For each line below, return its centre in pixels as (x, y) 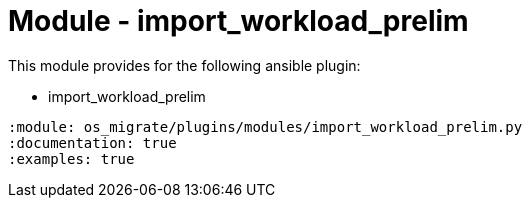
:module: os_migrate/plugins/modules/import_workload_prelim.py (265, 126)
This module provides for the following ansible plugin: (184, 65)
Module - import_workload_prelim (238, 21)
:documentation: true (92, 142)
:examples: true (71, 158)
